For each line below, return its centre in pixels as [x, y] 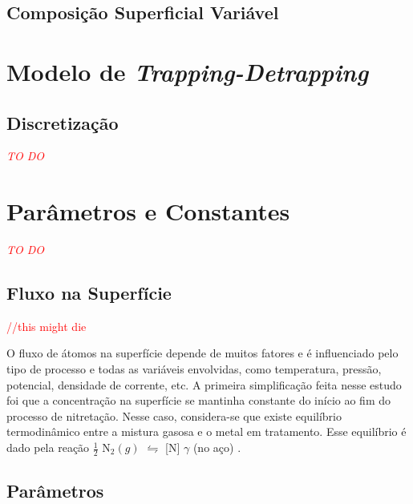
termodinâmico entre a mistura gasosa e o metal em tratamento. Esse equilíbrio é [206, 431]
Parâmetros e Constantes [148, 211]
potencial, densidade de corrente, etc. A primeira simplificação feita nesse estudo [204, 384]
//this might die [47, 326]
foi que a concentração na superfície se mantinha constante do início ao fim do [199, 400]
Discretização [63, 122]
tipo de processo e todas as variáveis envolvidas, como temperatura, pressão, [194, 369]
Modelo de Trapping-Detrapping [188, 71]
